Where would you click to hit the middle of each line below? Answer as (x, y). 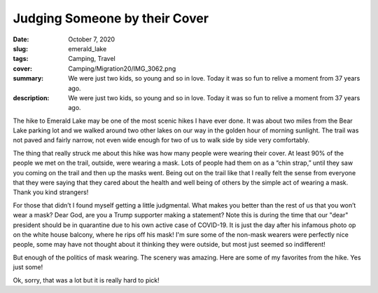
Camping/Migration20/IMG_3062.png (122, 68)
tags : (21, 59)
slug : (20, 48)
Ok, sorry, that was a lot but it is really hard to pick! (86, 280)
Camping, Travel (92, 59)
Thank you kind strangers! (51, 192)
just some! (28, 267)
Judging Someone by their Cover (111, 18)
